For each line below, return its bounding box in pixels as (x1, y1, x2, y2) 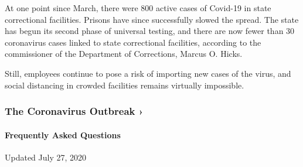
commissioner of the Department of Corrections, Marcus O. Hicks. (5, 47, 243, 60)
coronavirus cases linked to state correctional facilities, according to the (5, 36, 261, 48)
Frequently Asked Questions (5, 128, 121, 141)
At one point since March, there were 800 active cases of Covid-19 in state (5, 2, 271, 13)
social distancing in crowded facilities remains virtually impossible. (5, 79, 244, 91)
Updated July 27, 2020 (5, 151, 87, 163)
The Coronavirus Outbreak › (5, 104, 144, 118)
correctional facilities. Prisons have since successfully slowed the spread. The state (5, 13, 299, 25)
